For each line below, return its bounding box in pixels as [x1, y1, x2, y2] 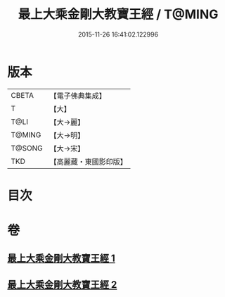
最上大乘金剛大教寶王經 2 [7, 279, 117, 291]
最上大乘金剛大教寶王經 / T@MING [18, 6, 219, 23]
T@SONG [11, 143, 44, 153]
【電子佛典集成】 [49, 91, 107, 101]
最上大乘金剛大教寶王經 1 [7, 253, 116, 265]
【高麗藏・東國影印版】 [49, 156, 128, 166]
